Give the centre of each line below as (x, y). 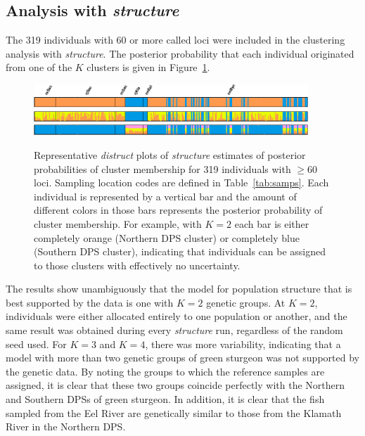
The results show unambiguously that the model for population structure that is (179, 289)
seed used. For (36, 344)
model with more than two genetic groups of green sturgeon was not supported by (182, 358)
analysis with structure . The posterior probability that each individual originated (180, 53)
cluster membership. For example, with (118, 223)
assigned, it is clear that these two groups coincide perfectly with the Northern (175, 385)
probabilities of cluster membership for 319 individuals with (162, 168)
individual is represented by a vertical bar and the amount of (165, 196)
